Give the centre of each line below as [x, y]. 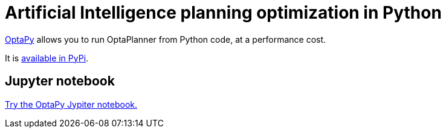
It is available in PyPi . [47, 58]
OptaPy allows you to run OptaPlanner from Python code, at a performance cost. [166, 39]
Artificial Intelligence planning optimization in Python [223, 13]
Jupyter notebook [60, 81]
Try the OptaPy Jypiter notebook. [71, 104]
